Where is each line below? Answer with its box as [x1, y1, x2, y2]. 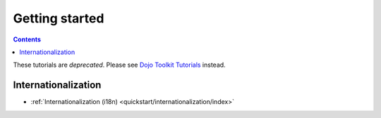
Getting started [13, 11, 104, 26]
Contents [13, 35, 42, 44]
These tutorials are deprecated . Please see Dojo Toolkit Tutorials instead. [13, 60, 226, 70]
